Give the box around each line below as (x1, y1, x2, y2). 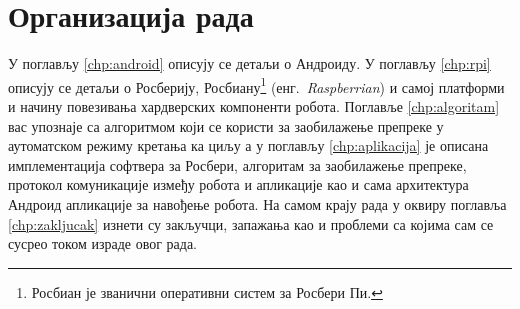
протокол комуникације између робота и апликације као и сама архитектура (8, 174, 469, 195)
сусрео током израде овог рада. (8, 233, 197, 254)
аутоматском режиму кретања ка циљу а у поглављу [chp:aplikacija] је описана (8, 135, 489, 156)
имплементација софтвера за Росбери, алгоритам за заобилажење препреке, (8, 154, 467, 175)
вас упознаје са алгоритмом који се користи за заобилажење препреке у (8, 115, 444, 136)
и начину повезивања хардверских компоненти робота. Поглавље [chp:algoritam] (8, 95, 500, 116)
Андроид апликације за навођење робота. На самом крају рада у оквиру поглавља (8, 193, 507, 214)
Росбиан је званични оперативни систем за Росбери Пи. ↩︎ (31, 281, 383, 302)
